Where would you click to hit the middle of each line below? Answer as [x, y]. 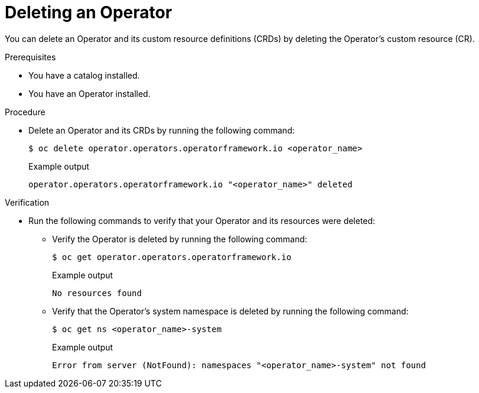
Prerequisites [30, 57]
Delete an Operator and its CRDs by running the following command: [162, 130]
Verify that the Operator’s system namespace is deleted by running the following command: [230, 311]
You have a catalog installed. [84, 75]
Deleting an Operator [88, 12]
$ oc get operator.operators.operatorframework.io [172, 257]
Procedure [25, 112]
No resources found [97, 293]
